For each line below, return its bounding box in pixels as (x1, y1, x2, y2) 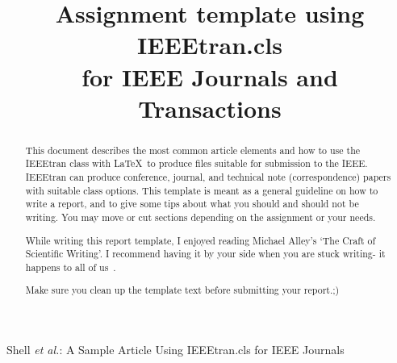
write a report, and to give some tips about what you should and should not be (25, 197, 359, 211)
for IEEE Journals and (81, 60, 338, 93)
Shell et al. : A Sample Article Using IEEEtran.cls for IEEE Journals (6, 341, 345, 358)
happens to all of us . (25, 260, 116, 273)
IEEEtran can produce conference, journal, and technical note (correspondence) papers (25, 170, 391, 184)
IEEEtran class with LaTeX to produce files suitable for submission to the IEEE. (25, 156, 368, 170)
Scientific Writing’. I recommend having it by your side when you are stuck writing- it (25, 247, 386, 261)
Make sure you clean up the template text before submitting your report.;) (25, 283, 340, 297)
